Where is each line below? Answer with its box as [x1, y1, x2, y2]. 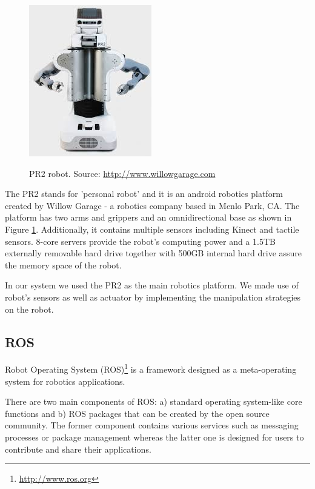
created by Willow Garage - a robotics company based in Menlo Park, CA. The [5, 199, 300, 211]
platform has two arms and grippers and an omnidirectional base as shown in [5, 211, 292, 224]
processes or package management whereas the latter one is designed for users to [5, 430, 304, 443]
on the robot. [5, 302, 54, 315]
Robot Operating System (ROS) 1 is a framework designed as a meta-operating [5, 361, 297, 375]
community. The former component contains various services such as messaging [5, 419, 299, 431]
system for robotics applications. [5, 374, 125, 387]
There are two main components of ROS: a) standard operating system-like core [5, 395, 302, 408]
